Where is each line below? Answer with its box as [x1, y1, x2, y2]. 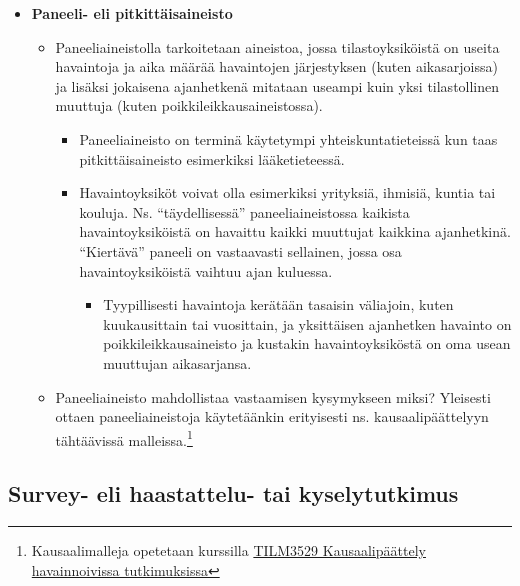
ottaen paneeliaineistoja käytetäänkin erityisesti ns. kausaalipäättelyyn [55, 406, 489, 427]
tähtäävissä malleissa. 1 [55, 426, 193, 450]
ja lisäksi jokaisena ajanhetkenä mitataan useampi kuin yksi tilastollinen [55, 75, 500, 96]
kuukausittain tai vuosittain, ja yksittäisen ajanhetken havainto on [103, 313, 512, 334]
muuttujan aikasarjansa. [103, 352, 252, 373]
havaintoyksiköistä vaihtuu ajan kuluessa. [79, 260, 333, 281]
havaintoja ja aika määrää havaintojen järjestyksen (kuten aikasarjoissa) [55, 56, 498, 77]
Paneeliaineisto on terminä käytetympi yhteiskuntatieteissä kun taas [79, 128, 498, 149]
